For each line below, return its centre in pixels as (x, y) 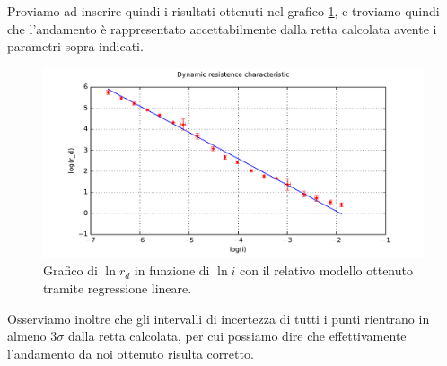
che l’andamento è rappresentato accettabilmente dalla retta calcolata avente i (222, 28)
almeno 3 (32, 336)
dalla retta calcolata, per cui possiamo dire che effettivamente (237, 336)
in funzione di (172, 270)
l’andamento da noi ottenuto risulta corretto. (131, 353)
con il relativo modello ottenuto (326, 270)
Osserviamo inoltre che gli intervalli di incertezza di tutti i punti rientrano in (219, 318)
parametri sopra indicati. (75, 46)
